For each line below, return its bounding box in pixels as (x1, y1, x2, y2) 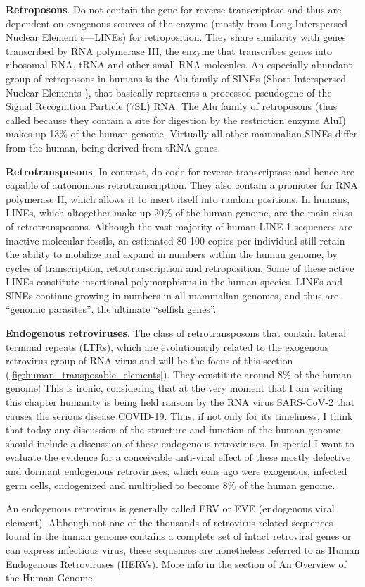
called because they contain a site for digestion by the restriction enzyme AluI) (6, 112, 346, 127)
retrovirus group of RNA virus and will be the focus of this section (6, 353, 293, 368)
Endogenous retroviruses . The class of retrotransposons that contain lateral (6, 326, 347, 340)
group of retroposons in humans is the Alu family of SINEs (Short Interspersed (6, 70, 347, 85)
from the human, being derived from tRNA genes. (6, 140, 221, 154)
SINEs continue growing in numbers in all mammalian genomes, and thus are (6, 288, 339, 302)
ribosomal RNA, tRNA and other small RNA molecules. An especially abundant (6, 57, 352, 72)
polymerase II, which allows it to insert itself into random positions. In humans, (6, 191, 350, 206)
